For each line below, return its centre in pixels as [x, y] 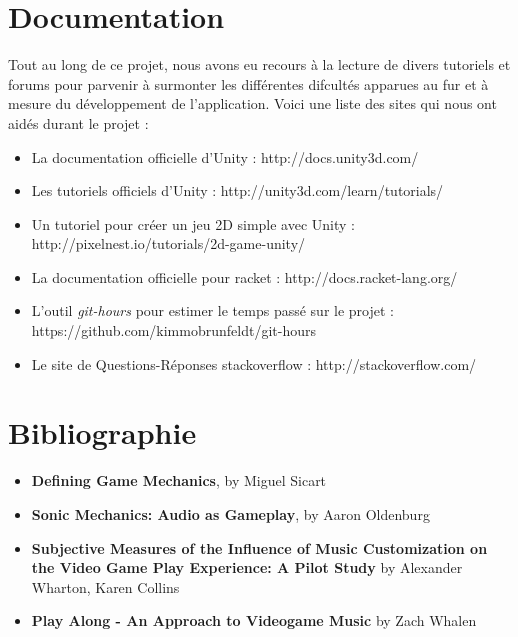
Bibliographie [102, 432]
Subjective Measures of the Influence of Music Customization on [259, 547]
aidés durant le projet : [78, 122]
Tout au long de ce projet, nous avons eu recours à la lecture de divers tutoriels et [259, 64]
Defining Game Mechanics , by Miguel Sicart [179, 480]
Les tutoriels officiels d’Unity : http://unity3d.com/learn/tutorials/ [237, 190]
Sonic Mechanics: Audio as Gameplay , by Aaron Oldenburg [230, 513]
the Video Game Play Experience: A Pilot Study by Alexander [247, 567]
